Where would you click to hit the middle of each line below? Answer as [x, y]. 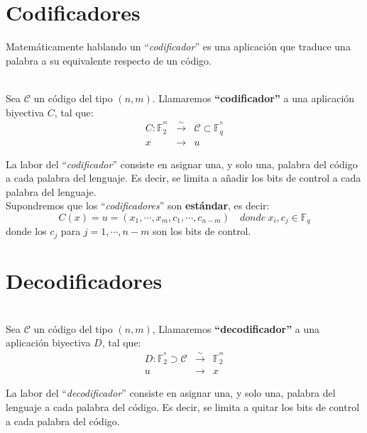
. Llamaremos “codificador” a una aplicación [253, 98]
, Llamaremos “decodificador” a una [236, 328]
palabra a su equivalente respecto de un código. [109, 60]
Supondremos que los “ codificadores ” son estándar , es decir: [138, 205]
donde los [26, 231]
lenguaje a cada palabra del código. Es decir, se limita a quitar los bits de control [183, 407]
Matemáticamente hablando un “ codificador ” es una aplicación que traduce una [178, 46]
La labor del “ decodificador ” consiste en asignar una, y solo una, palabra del [171, 393]
